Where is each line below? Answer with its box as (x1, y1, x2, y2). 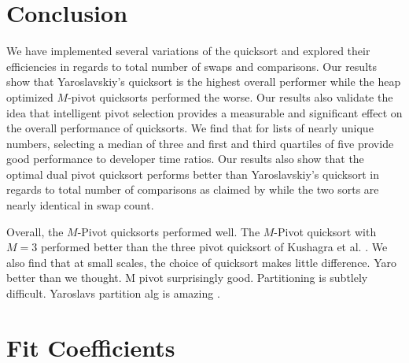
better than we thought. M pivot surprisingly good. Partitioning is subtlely (6, 269, 368, 286)
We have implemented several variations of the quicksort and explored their (6, 43, 370, 59)
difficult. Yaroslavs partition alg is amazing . (6, 285, 220, 302)
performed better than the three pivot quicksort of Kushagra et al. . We (40, 239, 388, 255)
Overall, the (6, 223, 64, 239)
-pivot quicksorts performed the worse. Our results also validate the (68, 88, 393, 105)
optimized (6, 88, 53, 105)
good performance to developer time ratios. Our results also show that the (6, 150, 364, 167)
